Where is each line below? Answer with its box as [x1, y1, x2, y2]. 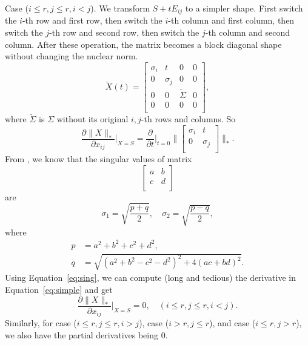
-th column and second [205, 26, 290, 39]
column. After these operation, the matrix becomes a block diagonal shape [5, 38, 282, 50]
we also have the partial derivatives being [5, 328, 158, 341]
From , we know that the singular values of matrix [5, 152, 192, 165]
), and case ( [209, 317, 256, 329]
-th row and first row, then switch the [22, 14, 162, 27]
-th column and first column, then [168, 14, 295, 27]
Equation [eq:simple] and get [5, 283, 113, 295]
